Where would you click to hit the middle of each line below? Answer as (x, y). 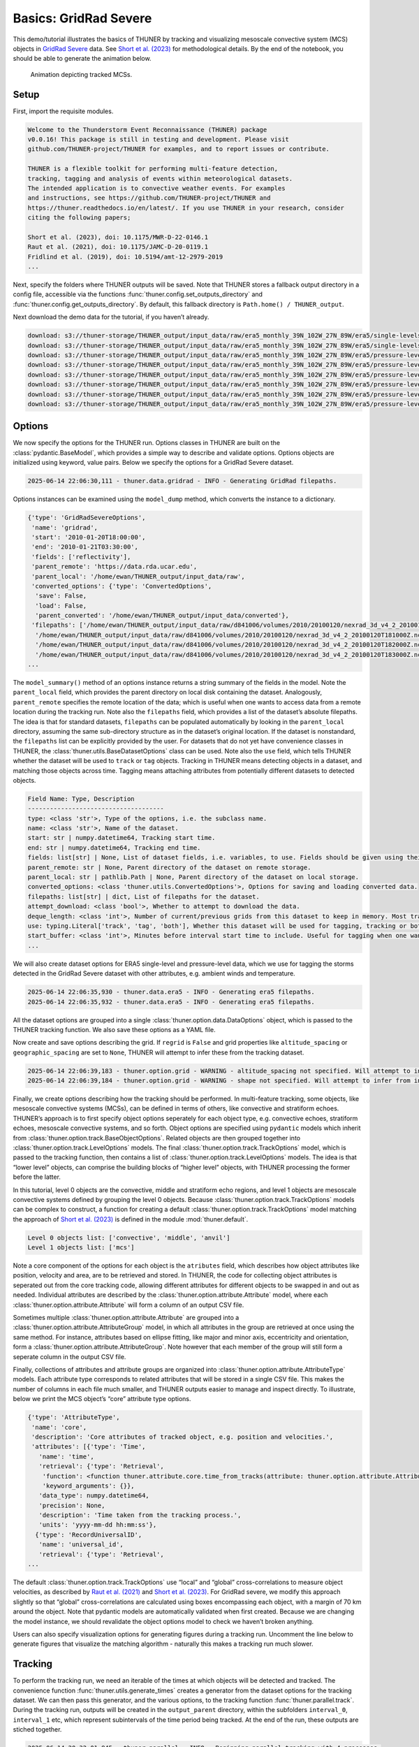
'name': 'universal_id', (81, 1545)
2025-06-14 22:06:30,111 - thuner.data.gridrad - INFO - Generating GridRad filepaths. (182, 481)
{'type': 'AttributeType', (74, 1418)
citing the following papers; (79, 218)
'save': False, (61, 596)
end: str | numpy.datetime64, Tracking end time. (114, 848)
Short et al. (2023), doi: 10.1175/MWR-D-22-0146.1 (118, 237)
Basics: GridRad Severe (82, 18)
